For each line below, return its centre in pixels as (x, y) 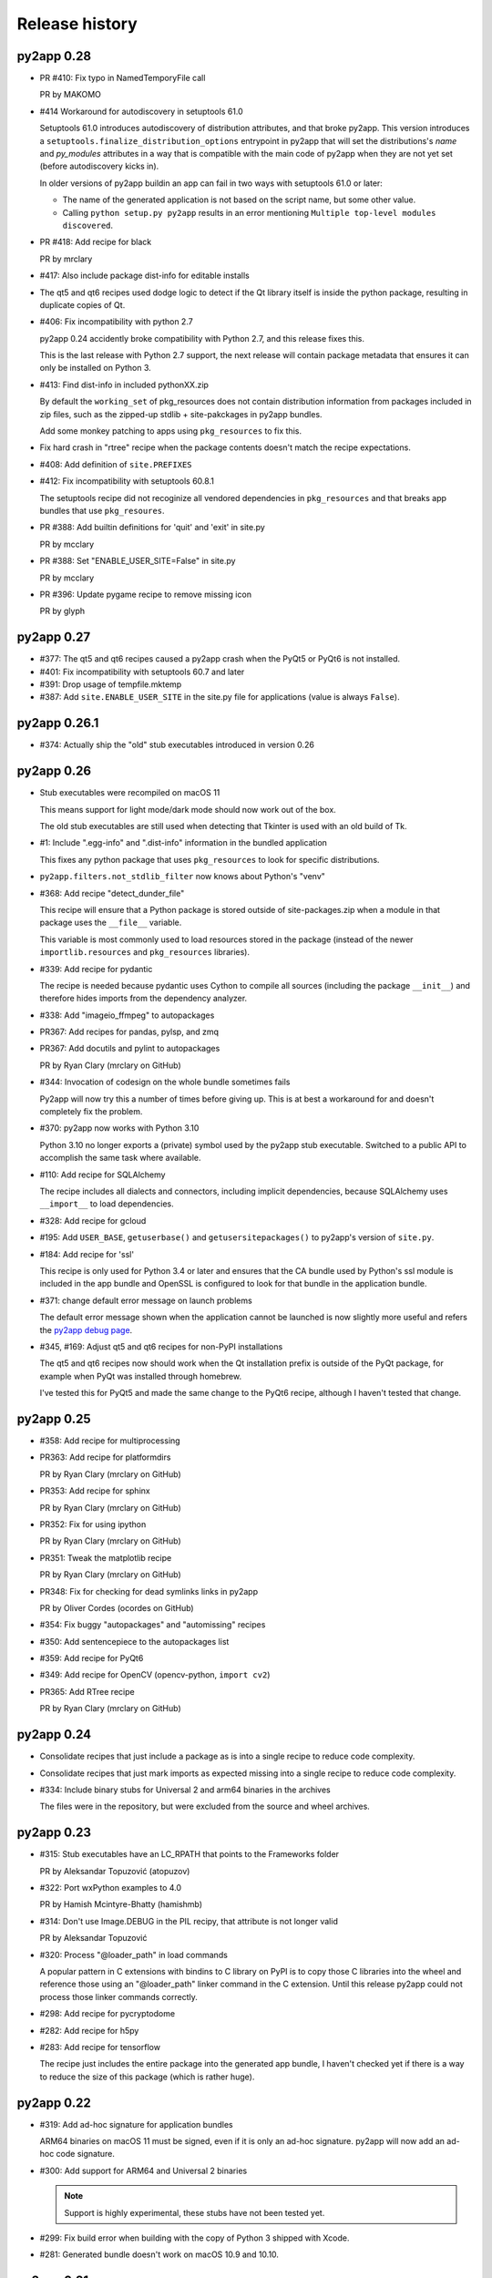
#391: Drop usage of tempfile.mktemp (111, 684)
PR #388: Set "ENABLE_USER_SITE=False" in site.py (138, 561)
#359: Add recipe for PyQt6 (92, 1658)
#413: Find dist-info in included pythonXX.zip (124, 385)
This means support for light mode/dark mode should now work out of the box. (188, 809)
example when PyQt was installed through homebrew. (140, 1376)
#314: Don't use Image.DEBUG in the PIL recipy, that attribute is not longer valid (189, 1921)
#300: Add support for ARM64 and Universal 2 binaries (143, 2170)
